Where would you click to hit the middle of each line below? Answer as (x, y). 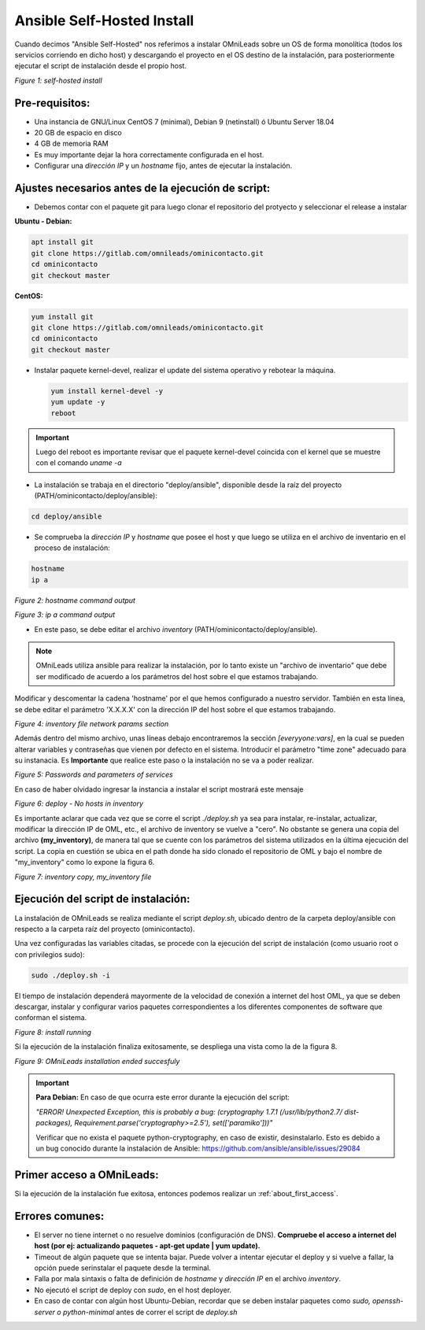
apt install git (63, 242)
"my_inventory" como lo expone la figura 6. (85, 863)
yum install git (63, 316)
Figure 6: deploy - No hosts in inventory (79, 804)
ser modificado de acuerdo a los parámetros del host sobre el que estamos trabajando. (177, 676)
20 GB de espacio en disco (78, 133)
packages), (54, 1123)
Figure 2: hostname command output (75, 600)
